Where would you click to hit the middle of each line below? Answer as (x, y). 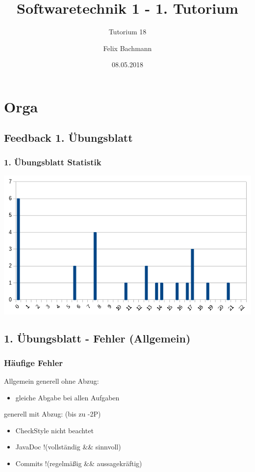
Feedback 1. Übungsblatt (68, 138)
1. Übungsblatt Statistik (53, 162)
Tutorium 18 (127, 32)
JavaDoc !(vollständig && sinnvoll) (68, 447)
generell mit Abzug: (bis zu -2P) (52, 414)
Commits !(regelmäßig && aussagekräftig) (79, 463)
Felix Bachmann (127, 48)
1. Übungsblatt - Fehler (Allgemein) (97, 338)
